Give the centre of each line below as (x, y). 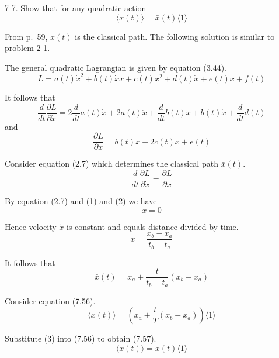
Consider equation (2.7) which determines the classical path (111, 163)
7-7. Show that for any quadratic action (76, 8)
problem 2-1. (27, 48)
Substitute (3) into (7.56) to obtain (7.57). (81, 338)
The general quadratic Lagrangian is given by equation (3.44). (116, 67)
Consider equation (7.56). (50, 300)
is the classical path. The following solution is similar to (175, 36)
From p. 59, (26, 36)
